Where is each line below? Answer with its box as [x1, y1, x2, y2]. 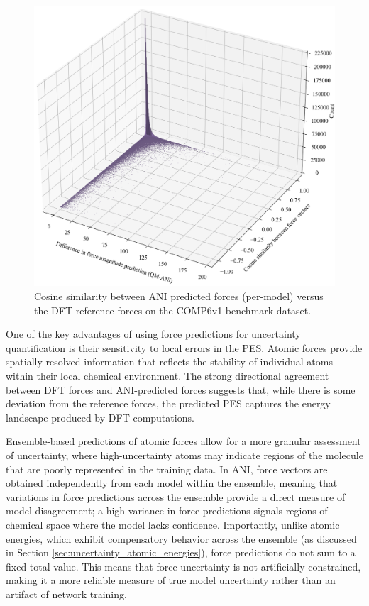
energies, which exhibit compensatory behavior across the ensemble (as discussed [6, 531, 357, 546]
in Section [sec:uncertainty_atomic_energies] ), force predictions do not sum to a [6, 545, 356, 560]
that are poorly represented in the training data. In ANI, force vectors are [6, 461, 328, 476]
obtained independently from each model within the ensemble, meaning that [6, 475, 338, 490]
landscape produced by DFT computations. [6, 409, 194, 424]
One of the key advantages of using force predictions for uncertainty [6, 326, 301, 341]
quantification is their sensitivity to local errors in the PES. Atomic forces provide [6, 340, 363, 355]
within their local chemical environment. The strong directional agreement [6, 368, 329, 382]
